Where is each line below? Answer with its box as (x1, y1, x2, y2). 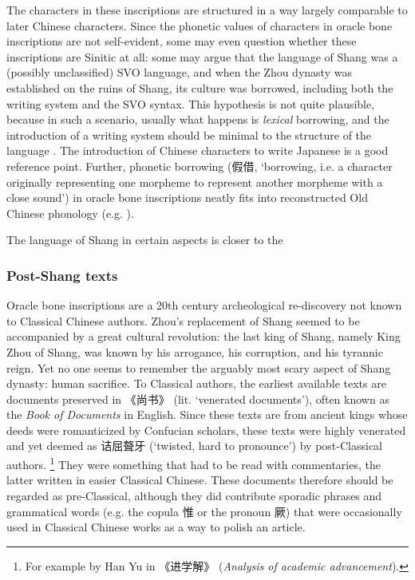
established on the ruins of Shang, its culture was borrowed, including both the (6, 79, 393, 96)
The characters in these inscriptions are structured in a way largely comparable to (6, 2, 408, 18)
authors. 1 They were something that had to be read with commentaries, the (6, 454, 381, 472)
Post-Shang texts (6, 265, 118, 285)
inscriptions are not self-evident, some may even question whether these (6, 33, 357, 49)
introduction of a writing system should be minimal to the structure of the (6, 126, 372, 143)
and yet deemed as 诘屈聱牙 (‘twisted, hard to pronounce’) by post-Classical (6, 437, 383, 454)
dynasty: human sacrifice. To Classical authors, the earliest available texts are (6, 375, 386, 392)
